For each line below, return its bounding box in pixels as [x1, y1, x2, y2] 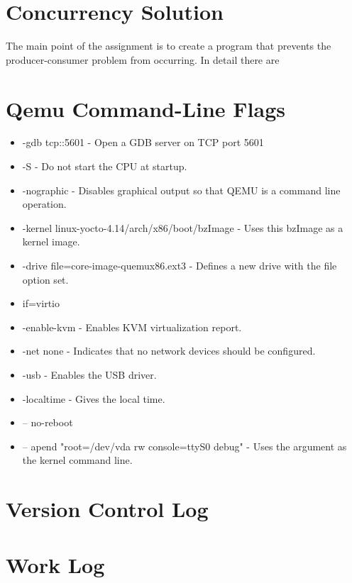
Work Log [6, 550, 105, 579]
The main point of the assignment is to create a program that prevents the [6, 38, 331, 53]
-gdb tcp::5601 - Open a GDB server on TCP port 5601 [22, 135, 264, 150]
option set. [22, 272, 69, 287]
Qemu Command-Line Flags [6, 94, 286, 123]
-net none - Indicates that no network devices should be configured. [22, 343, 316, 358]
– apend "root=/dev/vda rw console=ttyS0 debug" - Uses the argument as [22, 438, 347, 453]
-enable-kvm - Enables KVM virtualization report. [22, 319, 242, 334]
